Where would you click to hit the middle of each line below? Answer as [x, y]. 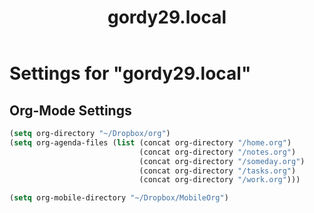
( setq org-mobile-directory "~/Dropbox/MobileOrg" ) [119, 198]
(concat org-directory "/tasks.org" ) [217, 171]
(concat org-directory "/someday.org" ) [222, 161]
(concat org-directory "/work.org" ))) [219, 180]
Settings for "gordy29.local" [130, 73]
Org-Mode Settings [70, 110]
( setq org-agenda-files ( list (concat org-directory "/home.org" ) [150, 142]
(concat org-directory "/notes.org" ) [217, 152]
